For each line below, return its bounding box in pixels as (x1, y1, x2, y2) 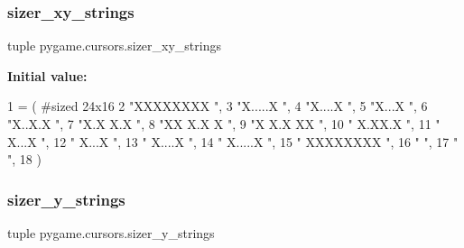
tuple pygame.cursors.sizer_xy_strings (7, 36, 221, 55)
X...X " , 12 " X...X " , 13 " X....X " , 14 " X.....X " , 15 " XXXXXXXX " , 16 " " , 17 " (7, 132, 459, 151)
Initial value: (7, 66, 88, 85)
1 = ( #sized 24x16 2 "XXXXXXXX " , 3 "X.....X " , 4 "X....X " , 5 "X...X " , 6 (7, 96, 428, 115)
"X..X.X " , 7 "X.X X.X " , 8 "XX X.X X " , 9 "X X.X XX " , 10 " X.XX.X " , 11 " (7, 115, 441, 133)
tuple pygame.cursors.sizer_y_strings (7, 224, 215, 242)
